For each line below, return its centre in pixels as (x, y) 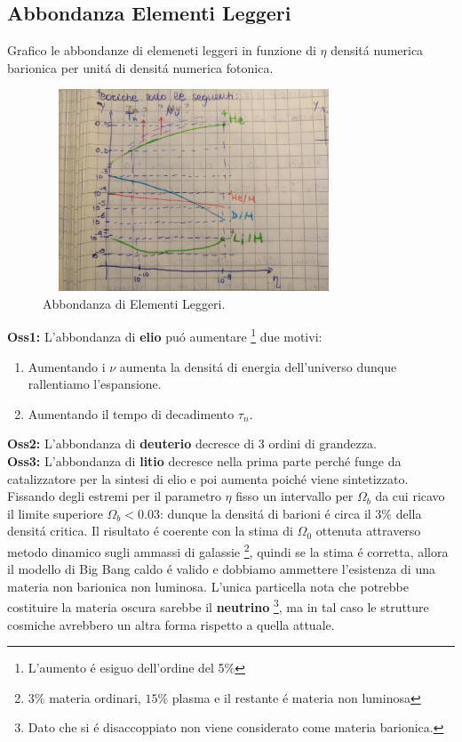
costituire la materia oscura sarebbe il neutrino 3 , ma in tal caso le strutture (218, 606)
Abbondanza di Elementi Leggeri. (134, 303)
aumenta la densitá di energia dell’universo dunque (258, 366)
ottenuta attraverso (368, 531)
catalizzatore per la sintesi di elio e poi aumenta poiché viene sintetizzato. (208, 478)
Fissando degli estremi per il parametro (114, 496)
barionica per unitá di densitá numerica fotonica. (140, 67)
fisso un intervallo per (295, 496)
